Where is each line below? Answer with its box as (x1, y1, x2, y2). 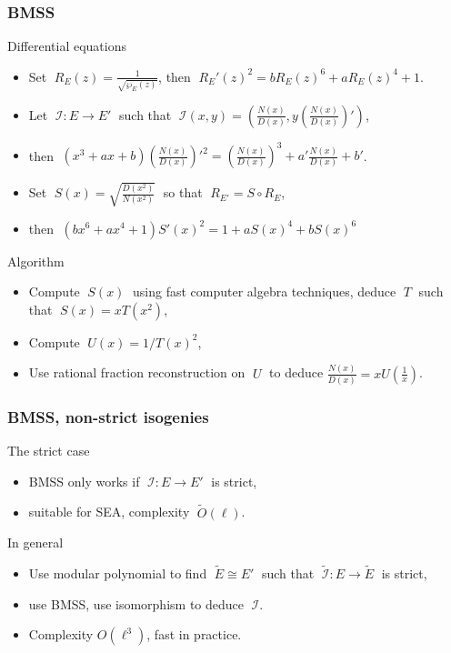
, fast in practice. (146, 625, 242, 644)
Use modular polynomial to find (28, 564, 207, 582)
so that (163, 183, 203, 202)
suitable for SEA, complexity (28, 502, 190, 521)
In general (7, 533, 64, 552)
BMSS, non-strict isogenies (7, 405, 209, 427)
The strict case (7, 441, 90, 460)
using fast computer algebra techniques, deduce (132, 282, 396, 301)
